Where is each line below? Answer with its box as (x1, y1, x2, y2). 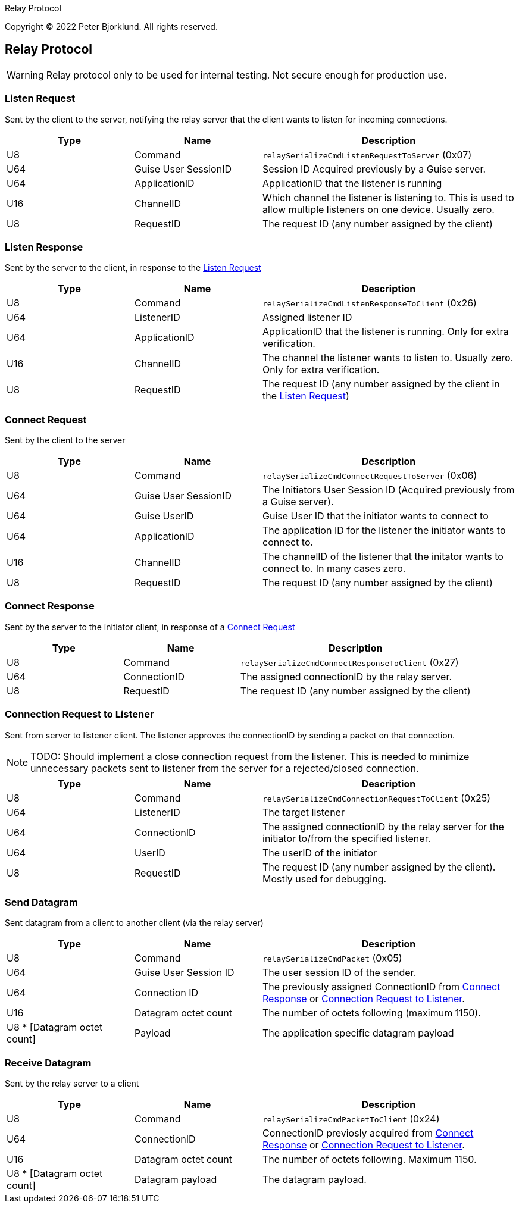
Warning (7, 68, 44, 81)
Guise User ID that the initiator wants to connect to (262, 510, 489, 522)
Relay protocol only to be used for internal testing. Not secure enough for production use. (46, 68, 447, 81)
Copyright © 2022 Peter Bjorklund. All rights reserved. (5, 21, 218, 32)
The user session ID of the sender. (262, 966, 417, 979)
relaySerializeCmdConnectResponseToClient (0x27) (240, 656, 459, 668)
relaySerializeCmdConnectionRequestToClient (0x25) (262, 791, 490, 804)
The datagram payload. (262, 1173, 367, 1186)
